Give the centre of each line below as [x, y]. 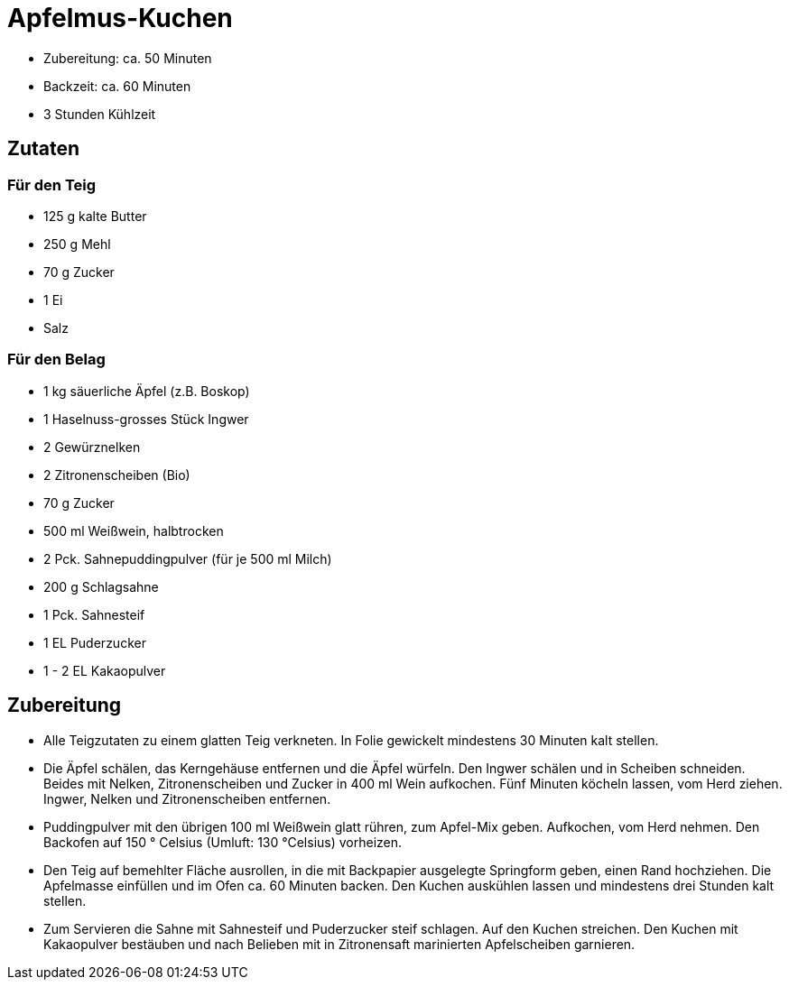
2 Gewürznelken [92, 447]
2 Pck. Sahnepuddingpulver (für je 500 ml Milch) [188, 558]
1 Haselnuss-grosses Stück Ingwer [146, 419]
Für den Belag [56, 360]
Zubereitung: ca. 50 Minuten [128, 58]
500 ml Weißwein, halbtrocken [134, 530]
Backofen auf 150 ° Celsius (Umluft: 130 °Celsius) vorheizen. [223, 842]
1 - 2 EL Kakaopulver [105, 670]
